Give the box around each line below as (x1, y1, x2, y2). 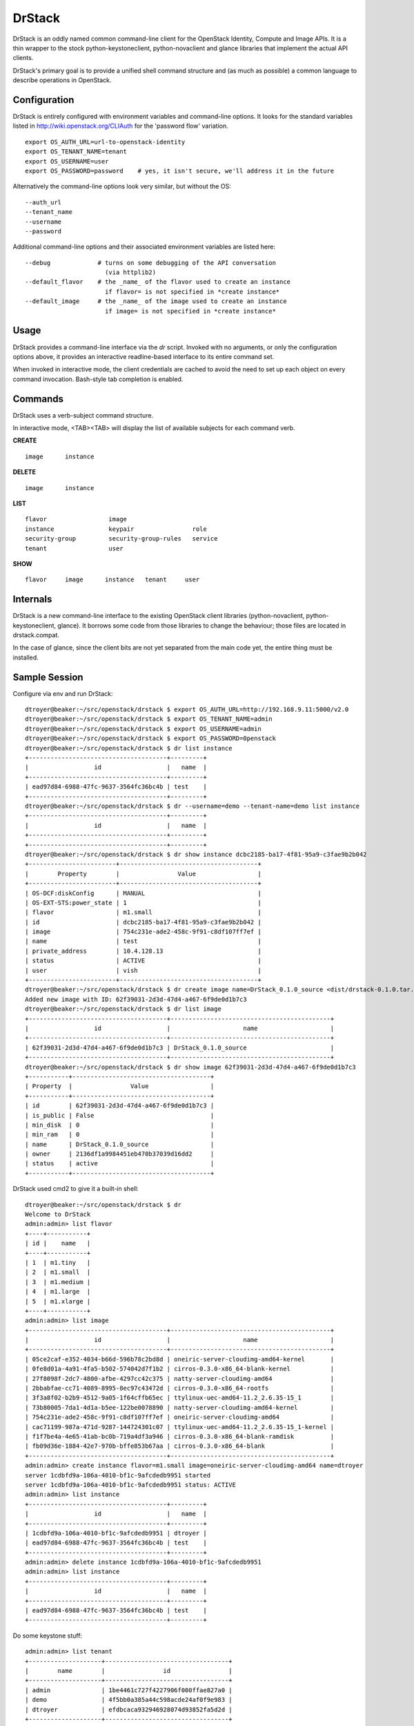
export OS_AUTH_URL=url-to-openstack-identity (25, 138, 186, 146)
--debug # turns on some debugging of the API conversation (25, 259, 276, 266)
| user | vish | (25, 967, 262, 974)
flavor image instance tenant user (25, 576, 200, 583)
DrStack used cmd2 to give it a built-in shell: (12, 1185, 139, 1193)
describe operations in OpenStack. (12, 76, 112, 84)
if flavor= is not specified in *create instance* (104, 287, 280, 295)
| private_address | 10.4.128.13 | (25, 947, 262, 955)
